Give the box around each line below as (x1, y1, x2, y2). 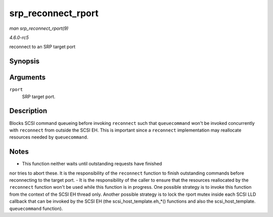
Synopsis (9, 57, 40, 66)
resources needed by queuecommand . (9, 134, 88, 140)
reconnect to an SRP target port (9, 44, 76, 50)
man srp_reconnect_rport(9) (9, 25, 69, 31)
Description (9, 107, 48, 115)
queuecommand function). (9, 205, 63, 211)
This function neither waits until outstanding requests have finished (22, 161, 162, 167)
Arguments (9, 73, 46, 82)
